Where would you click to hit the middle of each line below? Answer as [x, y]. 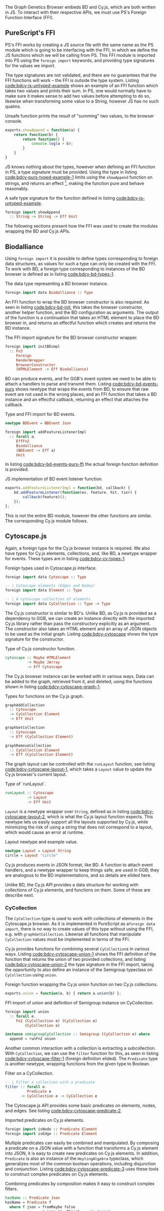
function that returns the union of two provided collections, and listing [75, 959]
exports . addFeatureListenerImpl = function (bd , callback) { [68, 488]
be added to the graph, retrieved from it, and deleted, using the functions [79, 681]
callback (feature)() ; [45, 497]
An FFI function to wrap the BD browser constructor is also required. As [77, 302]
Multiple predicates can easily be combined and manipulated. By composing [82, 1143]
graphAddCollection [25, 705]
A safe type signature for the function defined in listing [60, 198]
